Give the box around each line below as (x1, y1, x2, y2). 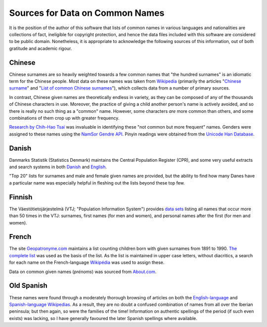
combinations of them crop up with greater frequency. (9, 115, 120, 121)
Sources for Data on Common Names (9, 7, 165, 18)
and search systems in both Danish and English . (9, 164, 107, 170)
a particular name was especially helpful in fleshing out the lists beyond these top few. (9, 180, 185, 186)
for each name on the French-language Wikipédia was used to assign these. (9, 260, 165, 266)
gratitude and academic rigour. (9, 45, 72, 51)
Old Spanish (9, 281, 48, 290)
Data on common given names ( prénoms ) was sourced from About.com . (9, 269, 157, 275)
